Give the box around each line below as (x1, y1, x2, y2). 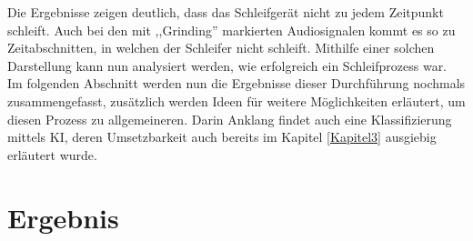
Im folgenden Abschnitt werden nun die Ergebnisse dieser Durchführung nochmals (7, 74, 466, 93)
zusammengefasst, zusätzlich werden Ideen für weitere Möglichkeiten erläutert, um (7, 91, 466, 110)
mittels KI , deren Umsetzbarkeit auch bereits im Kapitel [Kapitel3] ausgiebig (7, 127, 437, 146)
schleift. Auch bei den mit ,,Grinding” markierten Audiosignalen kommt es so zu (7, 20, 456, 39)
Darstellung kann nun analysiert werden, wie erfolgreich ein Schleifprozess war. (7, 55, 448, 75)
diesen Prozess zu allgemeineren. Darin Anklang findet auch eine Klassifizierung (7, 109, 452, 128)
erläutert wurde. (7, 145, 97, 164)
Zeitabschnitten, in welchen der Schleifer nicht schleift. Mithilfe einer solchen (7, 38, 435, 57)
